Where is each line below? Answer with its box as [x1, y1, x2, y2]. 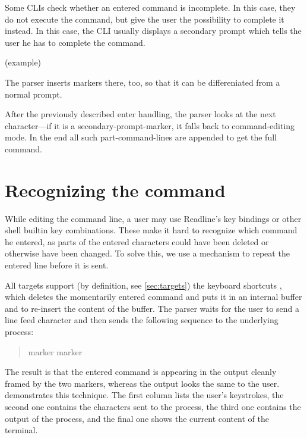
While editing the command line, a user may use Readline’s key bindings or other [5, 212, 302, 224]
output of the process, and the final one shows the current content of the [5, 412, 269, 424]
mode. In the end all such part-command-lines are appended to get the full [5, 131, 277, 143]
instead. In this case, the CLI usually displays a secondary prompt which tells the [5, 24, 302, 37]
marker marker [28, 345, 83, 358]
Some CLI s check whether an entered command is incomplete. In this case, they [5, 1, 296, 13]
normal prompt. [5, 87, 62, 100]
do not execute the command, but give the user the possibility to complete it [5, 12, 284, 25]
